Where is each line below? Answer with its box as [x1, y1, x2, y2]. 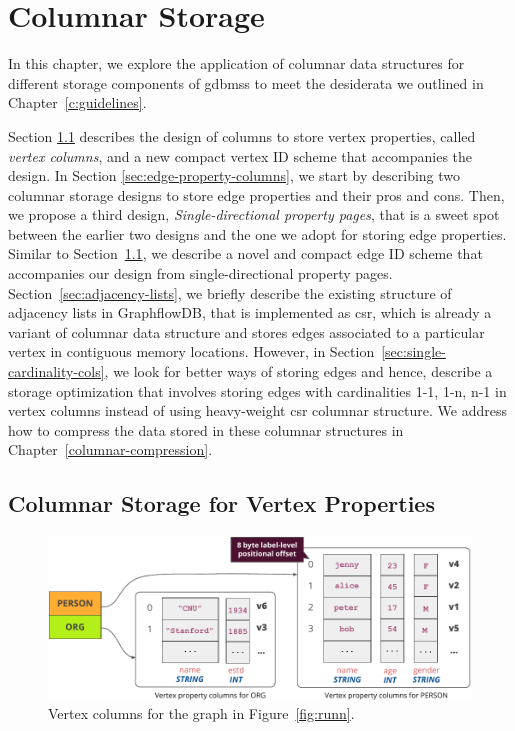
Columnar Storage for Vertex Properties [8, 488, 435, 519]
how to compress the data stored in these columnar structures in [8, 419, 404, 440]
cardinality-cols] [8, 361, 105, 382]
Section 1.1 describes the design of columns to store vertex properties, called [8, 125, 476, 146]
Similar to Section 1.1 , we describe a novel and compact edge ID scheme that [8, 243, 483, 264]
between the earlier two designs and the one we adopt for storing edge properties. [8, 223, 507, 244]
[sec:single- [381, 341, 446, 362]
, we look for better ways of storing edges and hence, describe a [104, 361, 493, 382]
